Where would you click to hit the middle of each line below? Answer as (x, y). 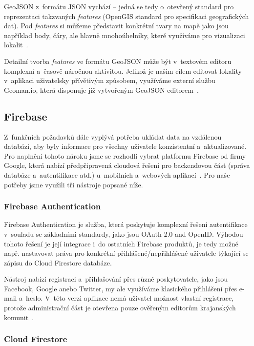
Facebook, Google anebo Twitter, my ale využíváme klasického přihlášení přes (121, 288)
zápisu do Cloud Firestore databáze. (58, 262)
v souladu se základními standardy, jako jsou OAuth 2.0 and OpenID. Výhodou (124, 234)
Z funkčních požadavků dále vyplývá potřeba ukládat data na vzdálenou (113, 136)
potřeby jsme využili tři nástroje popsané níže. (74, 184)
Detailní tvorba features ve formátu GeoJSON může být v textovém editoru (118, 61)
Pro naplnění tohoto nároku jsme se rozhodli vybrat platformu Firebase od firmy (125, 155)
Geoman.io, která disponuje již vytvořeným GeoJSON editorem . (101, 90)
